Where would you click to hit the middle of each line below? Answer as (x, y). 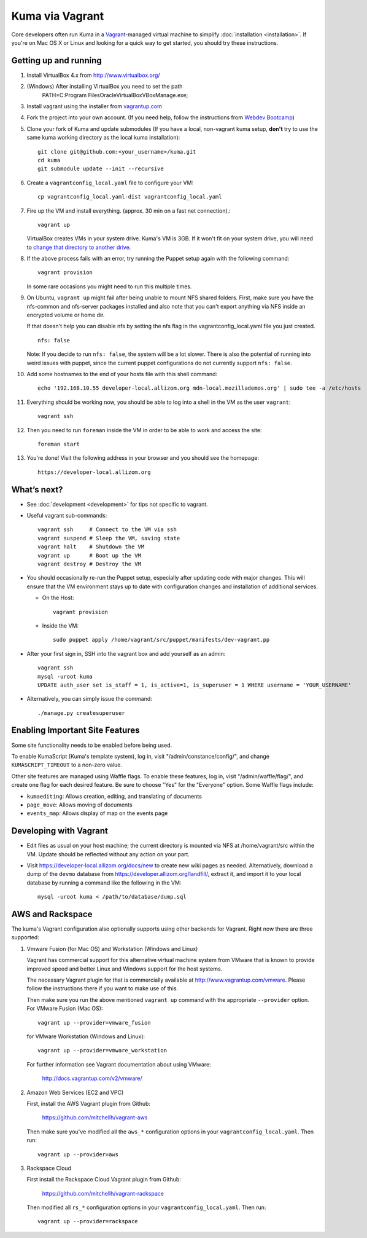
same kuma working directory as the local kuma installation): (103, 138)
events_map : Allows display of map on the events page (97, 813)
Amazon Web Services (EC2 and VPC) (75, 1092)
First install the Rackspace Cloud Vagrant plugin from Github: (104, 1180)
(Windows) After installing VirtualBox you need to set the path (105, 87)
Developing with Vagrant (60, 831)
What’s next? (37, 490)
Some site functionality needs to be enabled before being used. (91, 745)
